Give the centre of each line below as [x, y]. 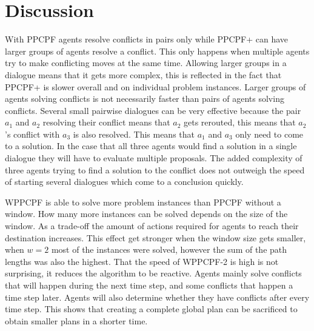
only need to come [269, 134]
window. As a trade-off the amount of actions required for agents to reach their [152, 226]
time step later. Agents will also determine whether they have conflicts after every [157, 297]
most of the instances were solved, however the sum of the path [169, 249]
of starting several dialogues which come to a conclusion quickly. [124, 182]
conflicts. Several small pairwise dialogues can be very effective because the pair [153, 110]
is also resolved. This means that [134, 134]
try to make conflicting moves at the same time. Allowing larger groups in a [146, 63]
